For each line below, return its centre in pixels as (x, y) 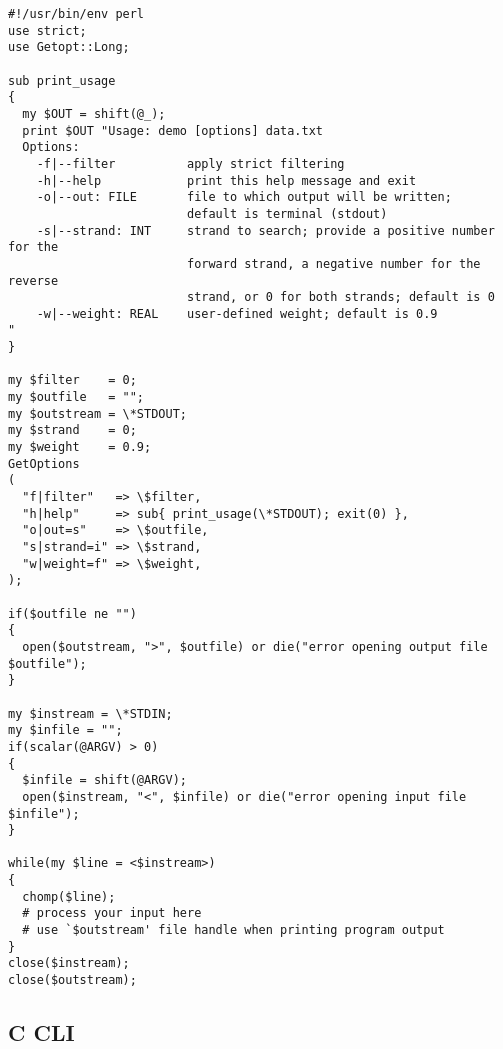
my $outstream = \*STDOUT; (97, 413)
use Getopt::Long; (69, 47)
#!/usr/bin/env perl (76, 14)
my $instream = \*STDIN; (90, 713)
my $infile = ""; (65, 730)
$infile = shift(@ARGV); (104, 780)
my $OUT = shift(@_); (94, 113)
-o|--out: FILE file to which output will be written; (244, 197)
